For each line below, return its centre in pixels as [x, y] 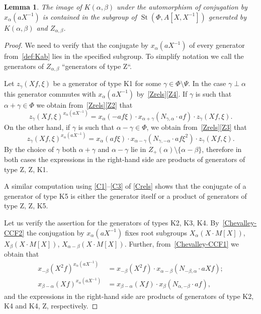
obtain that [22, 254]
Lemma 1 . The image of [43, 7]
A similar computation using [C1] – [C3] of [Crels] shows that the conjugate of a [125, 186]
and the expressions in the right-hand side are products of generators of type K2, [129, 296]
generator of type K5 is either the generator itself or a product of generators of [125, 195]
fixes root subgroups [156, 232]
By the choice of [29, 149]
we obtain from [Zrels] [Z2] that [84, 104]
